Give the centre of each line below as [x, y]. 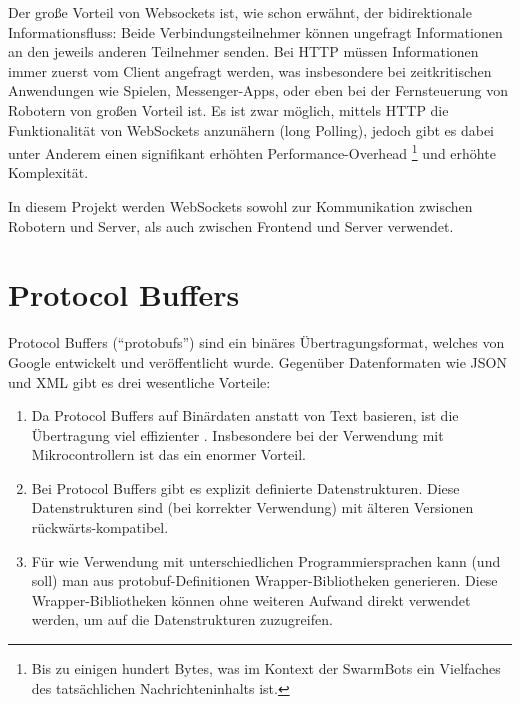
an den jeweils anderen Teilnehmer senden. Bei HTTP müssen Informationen [243, 51]
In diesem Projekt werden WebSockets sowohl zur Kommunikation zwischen [240, 206]
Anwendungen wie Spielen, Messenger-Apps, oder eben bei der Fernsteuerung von [258, 90]
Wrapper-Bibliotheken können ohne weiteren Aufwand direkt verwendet [251, 599]
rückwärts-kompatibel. [100, 527]
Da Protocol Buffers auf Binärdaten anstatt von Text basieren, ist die [245, 415]
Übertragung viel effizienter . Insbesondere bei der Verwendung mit [237, 434]
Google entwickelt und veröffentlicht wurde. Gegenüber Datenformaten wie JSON [257, 361]
